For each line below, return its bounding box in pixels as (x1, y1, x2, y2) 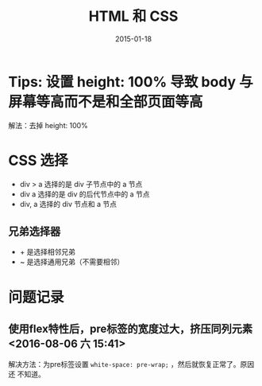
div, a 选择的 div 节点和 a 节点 (19, 199, 118, 209)
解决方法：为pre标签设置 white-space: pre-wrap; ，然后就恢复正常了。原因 (8, 360, 255, 369)
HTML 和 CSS (88, 7, 179, 25)
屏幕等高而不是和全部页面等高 (8, 92, 204, 111)
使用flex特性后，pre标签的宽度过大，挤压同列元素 (8, 322, 253, 336)
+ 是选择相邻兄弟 (19, 248, 75, 257)
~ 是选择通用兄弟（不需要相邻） (19, 257, 125, 267)
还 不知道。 (8, 369, 45, 379)
